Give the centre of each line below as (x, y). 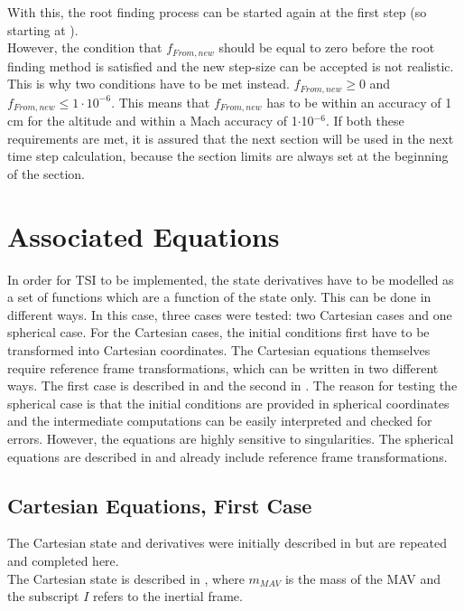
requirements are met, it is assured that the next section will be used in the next (231, 138)
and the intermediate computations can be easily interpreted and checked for (220, 421)
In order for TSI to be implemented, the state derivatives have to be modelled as (231, 279)
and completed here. (63, 560)
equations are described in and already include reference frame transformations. (227, 456)
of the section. (46, 173)
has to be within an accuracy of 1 (359, 102)
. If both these (365, 121)
